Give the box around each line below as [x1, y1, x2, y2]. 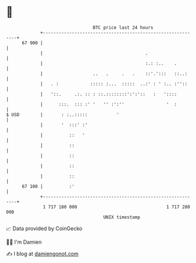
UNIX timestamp [103, 214, 141, 220]
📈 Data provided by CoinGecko [6, 225, 83, 232]
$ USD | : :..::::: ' [6, 111, 119, 118]
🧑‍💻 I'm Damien [6, 238, 42, 245]
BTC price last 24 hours [93, 25, 154, 30]
